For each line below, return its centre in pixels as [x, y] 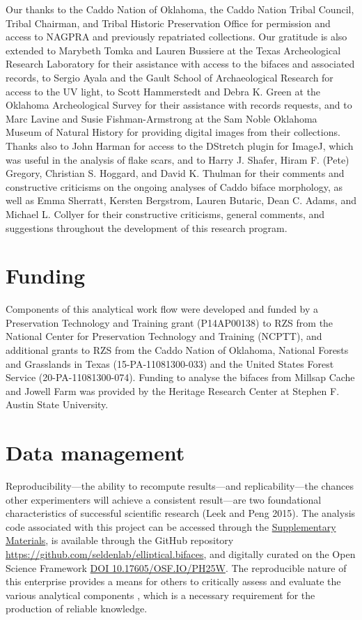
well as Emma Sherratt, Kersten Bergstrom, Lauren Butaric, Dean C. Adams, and [181, 200]
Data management [95, 452]
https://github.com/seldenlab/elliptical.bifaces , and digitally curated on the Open [181, 554]
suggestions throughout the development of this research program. [147, 227]
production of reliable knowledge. [77, 609]
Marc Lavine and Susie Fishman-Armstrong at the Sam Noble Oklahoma [162, 118]
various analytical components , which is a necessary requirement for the [160, 595]
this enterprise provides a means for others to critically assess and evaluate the [173, 581]
